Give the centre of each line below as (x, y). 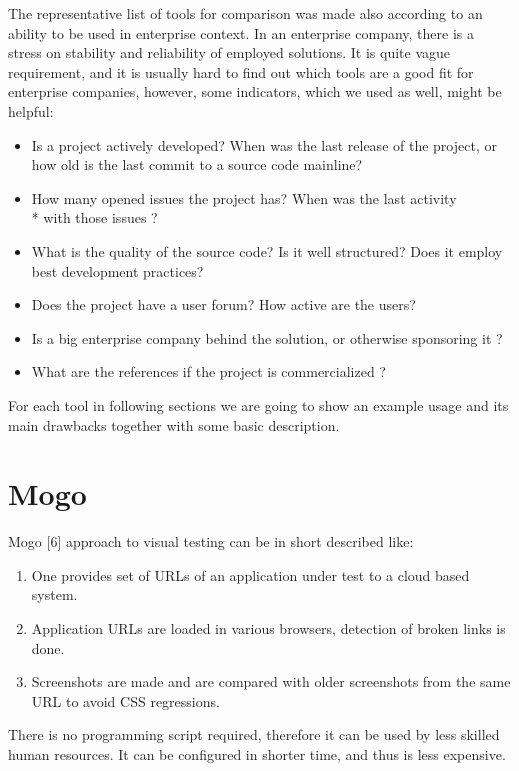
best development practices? (117, 270)
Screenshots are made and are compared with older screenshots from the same (271, 681)
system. (54, 594)
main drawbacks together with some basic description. (174, 424)
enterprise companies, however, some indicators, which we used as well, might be (255, 91)
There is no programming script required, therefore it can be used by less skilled (254, 734)
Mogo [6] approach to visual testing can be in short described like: (211, 541)
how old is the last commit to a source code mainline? (197, 164)
